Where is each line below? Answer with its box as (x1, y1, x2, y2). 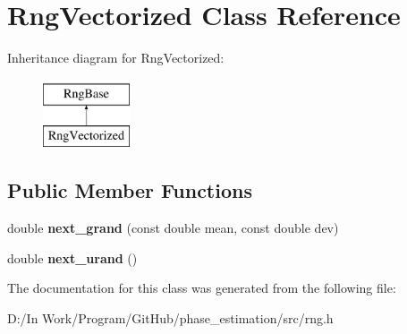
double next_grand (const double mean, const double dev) (7, 218, 339, 237)
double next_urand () (7, 248, 138, 267)
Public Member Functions (7, 176, 252, 204)
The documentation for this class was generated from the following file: (7, 278, 396, 297)
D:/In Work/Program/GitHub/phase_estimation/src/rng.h (7, 308, 334, 327)
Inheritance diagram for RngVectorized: (7, 48, 225, 67)
